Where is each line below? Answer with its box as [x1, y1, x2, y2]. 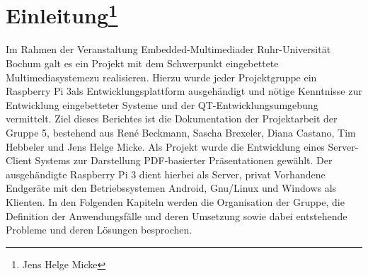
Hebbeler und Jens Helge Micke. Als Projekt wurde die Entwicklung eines [6, 139, 325, 154]
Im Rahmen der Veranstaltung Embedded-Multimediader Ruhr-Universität [6, 42, 331, 57]
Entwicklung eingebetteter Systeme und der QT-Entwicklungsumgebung [6, 97, 318, 112]
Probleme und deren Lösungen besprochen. [6, 222, 192, 237]
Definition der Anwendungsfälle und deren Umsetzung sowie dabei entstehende [6, 208, 347, 223]
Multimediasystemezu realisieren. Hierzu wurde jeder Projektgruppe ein [6, 69, 317, 84]
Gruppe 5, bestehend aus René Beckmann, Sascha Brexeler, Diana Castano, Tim [6, 125, 356, 140]
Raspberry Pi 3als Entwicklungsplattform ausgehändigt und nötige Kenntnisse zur [6, 84, 362, 98]
